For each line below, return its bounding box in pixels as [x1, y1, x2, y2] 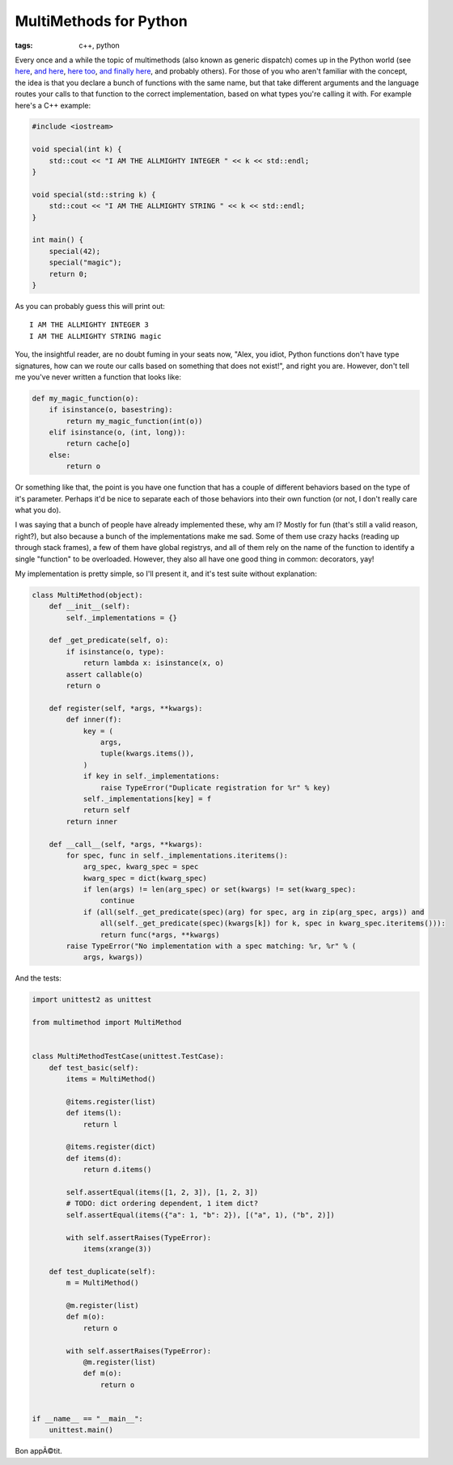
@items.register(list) [66, 1097, 157, 1106]
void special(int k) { [32, 145, 122, 154]
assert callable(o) [66, 670, 143, 679]
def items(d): [66, 1154, 122, 1162]
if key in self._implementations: [83, 772, 220, 781]
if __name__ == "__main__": [32, 1414, 143, 1423]
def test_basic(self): [49, 1063, 139, 1072]
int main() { [32, 235, 84, 244]
